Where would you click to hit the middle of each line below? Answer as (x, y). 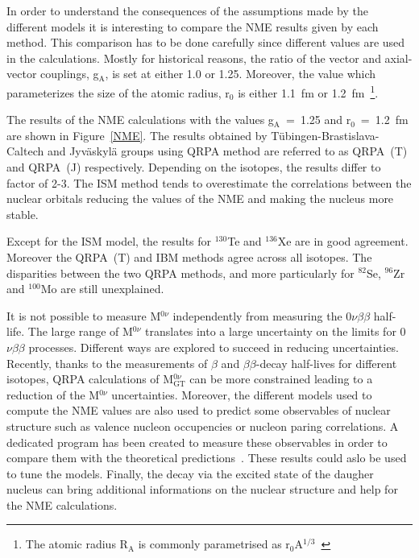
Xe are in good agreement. (343, 241)
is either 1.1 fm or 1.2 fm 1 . (308, 91)
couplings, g (70, 74)
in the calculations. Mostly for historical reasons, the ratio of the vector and (194, 58)
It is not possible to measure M (84, 315)
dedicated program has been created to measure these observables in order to (197, 442)
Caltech (25, 151)
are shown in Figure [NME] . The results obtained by (137, 135)
